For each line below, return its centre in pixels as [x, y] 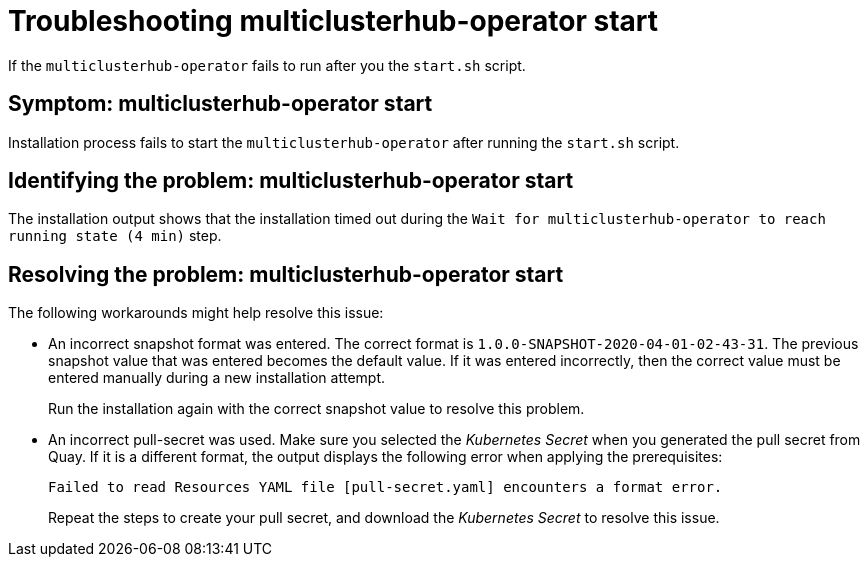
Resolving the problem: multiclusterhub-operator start [286, 274]
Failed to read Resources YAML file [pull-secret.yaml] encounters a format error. [385, 487]
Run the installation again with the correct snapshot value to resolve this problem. [316, 409]
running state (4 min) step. [115, 236]
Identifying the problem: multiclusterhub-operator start [291, 181]
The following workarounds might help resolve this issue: [196, 313]
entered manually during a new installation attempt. [217, 378]
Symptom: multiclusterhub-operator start [220, 104]
